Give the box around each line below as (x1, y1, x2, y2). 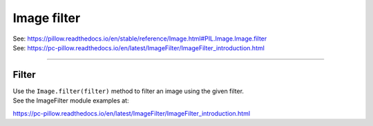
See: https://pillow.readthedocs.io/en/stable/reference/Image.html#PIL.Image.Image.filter (12, 34, 267, 43)
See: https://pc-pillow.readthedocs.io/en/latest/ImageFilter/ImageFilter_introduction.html (12, 43, 265, 52)
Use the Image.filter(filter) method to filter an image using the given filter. (12, 87, 245, 95)
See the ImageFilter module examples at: (12, 96, 129, 105)
